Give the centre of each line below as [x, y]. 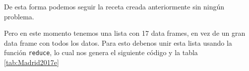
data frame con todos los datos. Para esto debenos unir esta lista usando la [118, 42]
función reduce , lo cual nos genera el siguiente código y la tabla [101, 52]
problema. [19, 16]
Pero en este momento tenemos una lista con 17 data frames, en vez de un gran [125, 33]
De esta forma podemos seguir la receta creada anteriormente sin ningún [114, 6]
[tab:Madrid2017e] [31, 62]
